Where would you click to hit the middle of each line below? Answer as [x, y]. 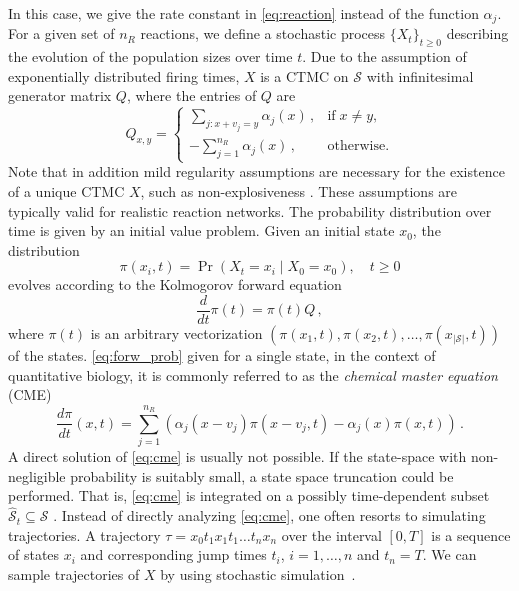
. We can [449, 554]
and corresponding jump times [173, 554]
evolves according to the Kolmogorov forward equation [175, 284]
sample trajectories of [74, 574]
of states [34, 554]
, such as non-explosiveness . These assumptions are [299, 190]
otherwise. [358, 146]
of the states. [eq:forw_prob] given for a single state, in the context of [222, 354]
